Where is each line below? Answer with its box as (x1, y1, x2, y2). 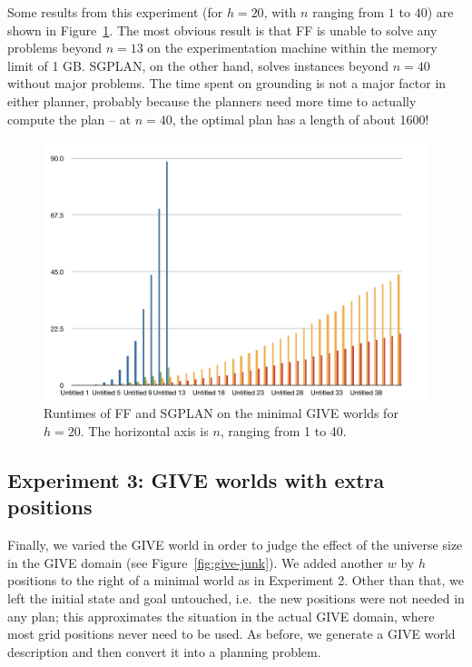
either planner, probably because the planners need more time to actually (7, 91, 417, 110)
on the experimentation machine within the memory (147, 38, 438, 57)
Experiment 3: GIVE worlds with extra (7, 466, 385, 494)
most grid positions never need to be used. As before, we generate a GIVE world (7, 624, 456, 643)
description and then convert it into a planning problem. (7, 642, 321, 661)
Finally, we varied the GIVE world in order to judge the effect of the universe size (7, 535, 463, 554)
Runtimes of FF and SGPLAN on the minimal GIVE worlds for (44, 403, 398, 423)
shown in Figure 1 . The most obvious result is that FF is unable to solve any (7, 20, 438, 39)
